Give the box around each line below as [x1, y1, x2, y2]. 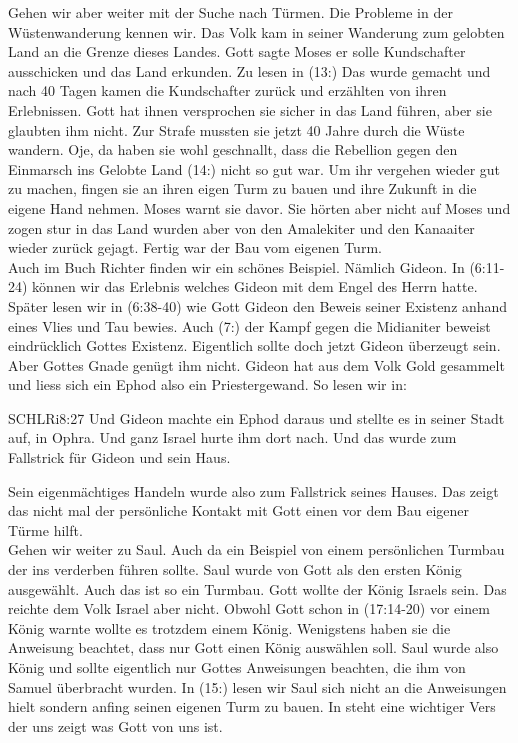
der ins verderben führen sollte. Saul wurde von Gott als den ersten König [8, 559, 462, 580]
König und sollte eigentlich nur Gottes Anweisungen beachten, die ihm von [8, 657, 466, 677]
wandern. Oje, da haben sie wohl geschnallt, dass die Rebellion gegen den [8, 139, 458, 160]
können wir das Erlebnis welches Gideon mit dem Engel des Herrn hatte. [32, 276, 478, 297]
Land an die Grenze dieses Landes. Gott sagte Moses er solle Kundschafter [8, 41, 466, 62]
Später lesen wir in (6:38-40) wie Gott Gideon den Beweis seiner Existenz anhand [8, 295, 508, 316]
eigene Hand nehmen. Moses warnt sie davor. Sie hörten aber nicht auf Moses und [8, 197, 511, 218]
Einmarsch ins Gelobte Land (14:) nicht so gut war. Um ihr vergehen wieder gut [8, 158, 501, 179]
